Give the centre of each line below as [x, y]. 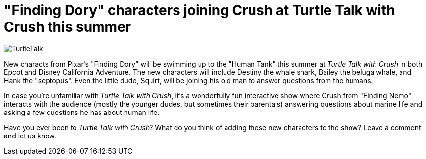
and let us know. [30, 136]
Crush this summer [68, 27]
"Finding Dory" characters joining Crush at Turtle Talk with [200, 10]
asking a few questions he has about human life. [82, 112]
